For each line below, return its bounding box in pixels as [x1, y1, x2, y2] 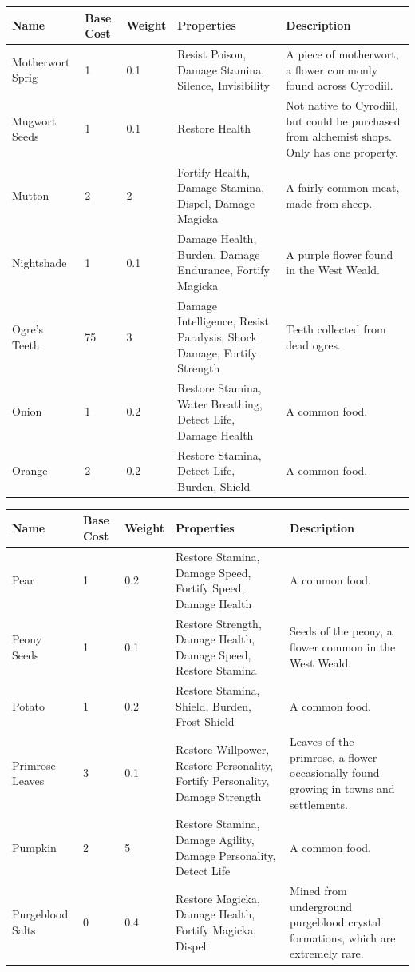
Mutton [12, 186, 49, 203]
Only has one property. [286, 143, 398, 160]
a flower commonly [286, 61, 378, 78]
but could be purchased [286, 112, 401, 129]
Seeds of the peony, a [290, 623, 393, 639]
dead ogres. [286, 336, 341, 353]
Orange [12, 462, 48, 479]
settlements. [290, 795, 348, 812]
